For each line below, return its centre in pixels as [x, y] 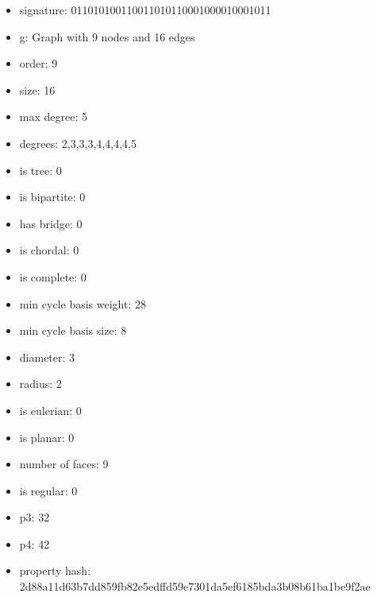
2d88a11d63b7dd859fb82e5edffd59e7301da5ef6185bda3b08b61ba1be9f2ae [195, 586]
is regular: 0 [48, 490]
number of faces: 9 [64, 464]
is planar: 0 [47, 437]
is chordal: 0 [49, 250]
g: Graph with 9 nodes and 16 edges [107, 36]
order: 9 [38, 63]
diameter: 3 [47, 357]
